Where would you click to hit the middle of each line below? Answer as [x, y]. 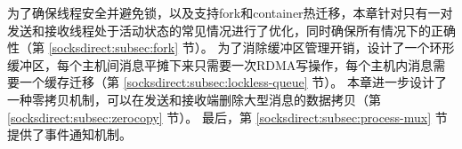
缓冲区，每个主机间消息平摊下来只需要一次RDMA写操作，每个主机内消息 [220, 64]
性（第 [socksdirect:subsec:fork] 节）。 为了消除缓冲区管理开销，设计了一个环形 [231, 47]
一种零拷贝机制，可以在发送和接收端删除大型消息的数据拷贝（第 [194, 99]
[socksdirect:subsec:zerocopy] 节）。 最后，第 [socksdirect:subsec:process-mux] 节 [227, 117]
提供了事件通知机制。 [69, 134]
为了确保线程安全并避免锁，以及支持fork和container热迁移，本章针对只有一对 [230, 12]
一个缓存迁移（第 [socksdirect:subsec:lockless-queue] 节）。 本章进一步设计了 [233, 82]
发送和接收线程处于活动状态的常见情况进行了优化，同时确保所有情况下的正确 [231, 30]
